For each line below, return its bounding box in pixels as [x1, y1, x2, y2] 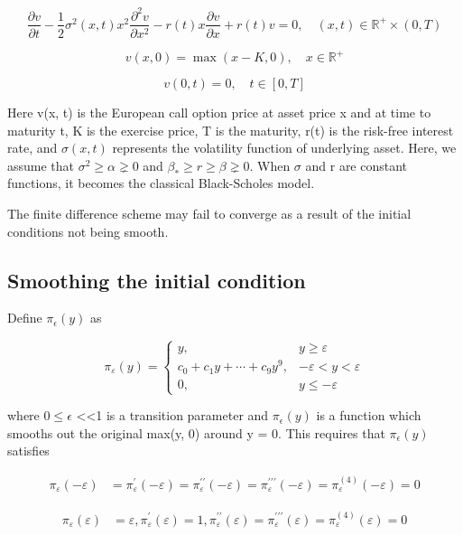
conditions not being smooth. [7, 221, 169, 240]
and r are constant [305, 155, 408, 174]
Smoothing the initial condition [7, 266, 306, 294]
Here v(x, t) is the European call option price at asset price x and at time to [7, 103, 431, 122]
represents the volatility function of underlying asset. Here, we [112, 138, 457, 157]
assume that [7, 155, 75, 174]
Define [7, 308, 42, 327]
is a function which [316, 406, 421, 425]
